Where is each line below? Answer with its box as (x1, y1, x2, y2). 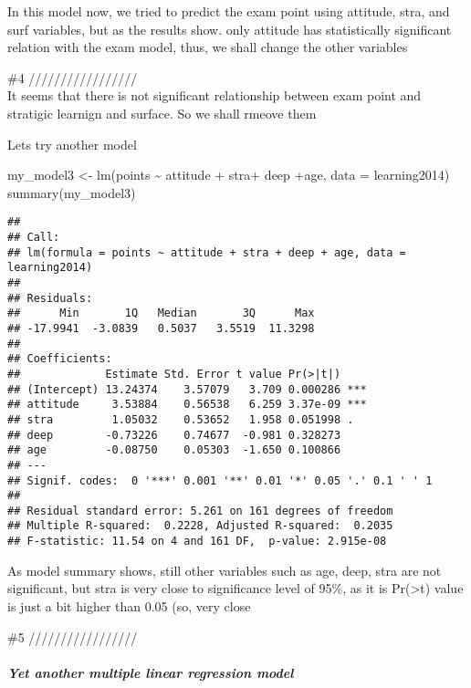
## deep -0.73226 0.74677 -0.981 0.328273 (7, 428, 341, 442)
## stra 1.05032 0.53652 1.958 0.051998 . (7, 412, 354, 426)
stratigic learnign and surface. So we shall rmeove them (7, 103, 317, 122)
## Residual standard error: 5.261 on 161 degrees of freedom (7, 504, 393, 517)
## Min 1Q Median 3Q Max (7, 307, 315, 320)
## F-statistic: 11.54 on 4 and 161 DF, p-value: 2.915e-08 (7, 535, 387, 548)
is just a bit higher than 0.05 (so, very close (7, 596, 251, 615)
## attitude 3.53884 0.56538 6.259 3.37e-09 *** (7, 398, 367, 412)
